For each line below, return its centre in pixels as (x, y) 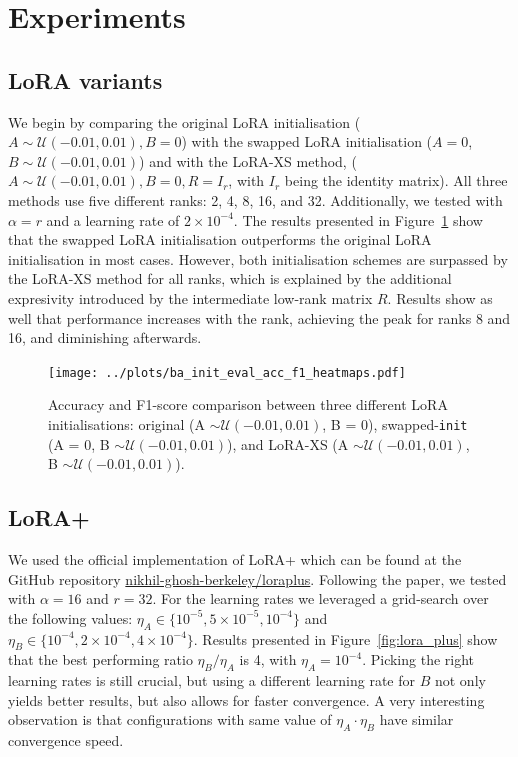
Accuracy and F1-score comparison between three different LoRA (248, 404)
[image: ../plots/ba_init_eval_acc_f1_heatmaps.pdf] (227, 372)
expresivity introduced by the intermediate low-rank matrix (190, 297)
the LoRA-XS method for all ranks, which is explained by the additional (230, 278)
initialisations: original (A (126, 423)
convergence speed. (66, 740)
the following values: (70, 617)
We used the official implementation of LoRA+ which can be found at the (235, 559)
